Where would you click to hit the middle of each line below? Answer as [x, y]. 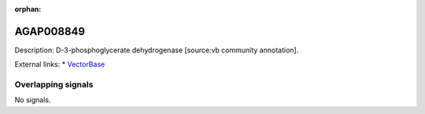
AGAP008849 [50, 31]
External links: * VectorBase [60, 64]
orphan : [28, 9]
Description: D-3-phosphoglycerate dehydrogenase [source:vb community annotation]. [157, 50]
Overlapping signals [54, 84]
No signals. [33, 100]
